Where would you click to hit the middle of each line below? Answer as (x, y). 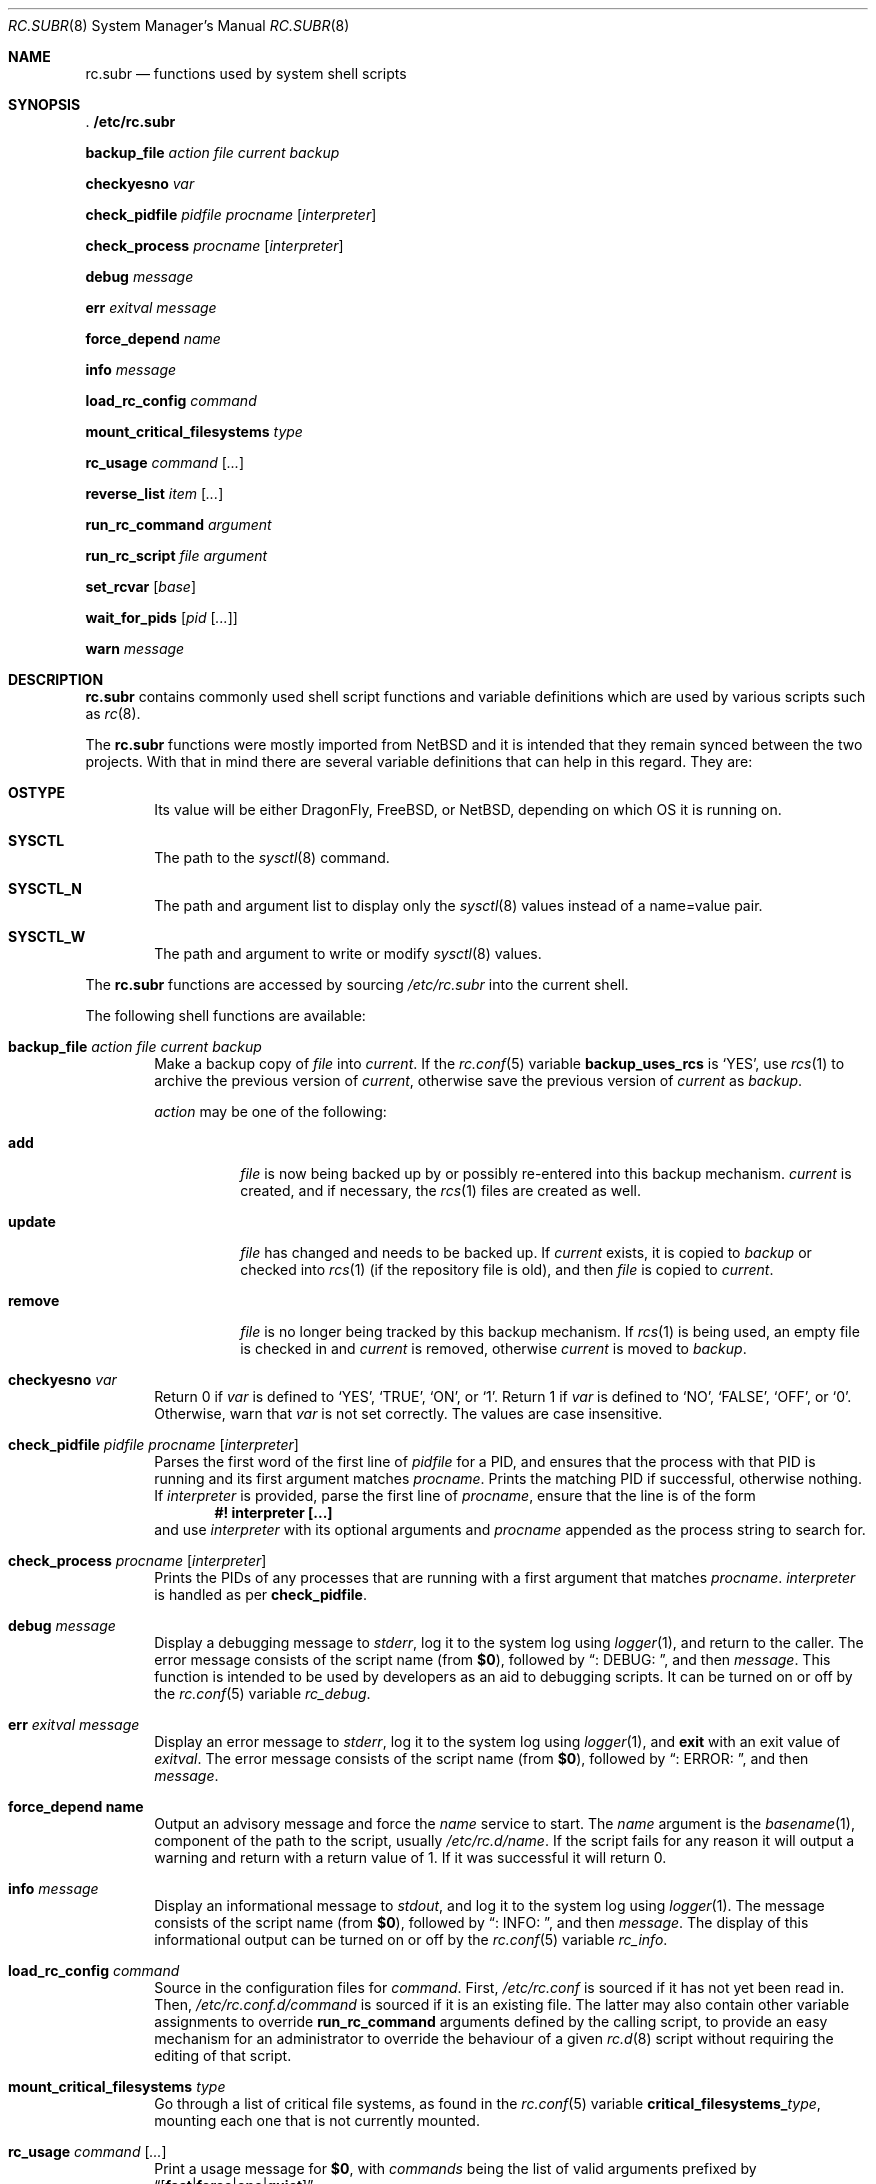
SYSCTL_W (47, 936)
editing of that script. (223, 2055)
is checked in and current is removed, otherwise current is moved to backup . (493, 1348)
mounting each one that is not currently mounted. (317, 2120)
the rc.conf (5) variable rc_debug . (262, 1693)
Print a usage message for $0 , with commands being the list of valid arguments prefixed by (455, 2168)
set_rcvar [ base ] (141, 586)
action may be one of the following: (270, 1111)
